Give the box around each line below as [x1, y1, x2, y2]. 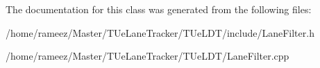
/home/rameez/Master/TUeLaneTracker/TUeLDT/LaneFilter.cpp [6, 49, 289, 63]
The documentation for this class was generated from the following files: [6, 2, 312, 16]
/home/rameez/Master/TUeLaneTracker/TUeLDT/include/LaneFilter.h [6, 25, 314, 40]
